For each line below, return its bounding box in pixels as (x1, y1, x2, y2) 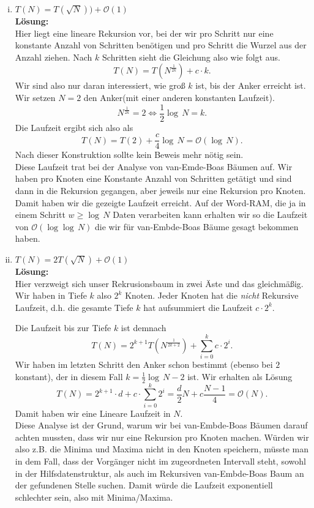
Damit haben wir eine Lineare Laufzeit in (15, 406, 171, 419)
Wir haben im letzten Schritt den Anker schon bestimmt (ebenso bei (15, 358, 273, 371)
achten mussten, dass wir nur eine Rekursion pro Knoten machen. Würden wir (15, 430, 309, 443)
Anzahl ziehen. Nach (15, 50, 92, 63)
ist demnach (121, 321, 166, 334)
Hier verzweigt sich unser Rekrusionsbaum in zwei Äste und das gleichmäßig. (15, 277, 304, 289)
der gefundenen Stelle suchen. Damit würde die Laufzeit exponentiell (15, 479, 273, 491)
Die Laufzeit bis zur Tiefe (15, 321, 111, 334)
